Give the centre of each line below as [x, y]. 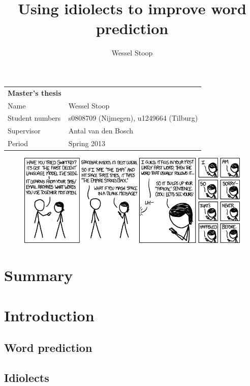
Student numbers [34, 118]
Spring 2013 [87, 143]
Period [18, 143]
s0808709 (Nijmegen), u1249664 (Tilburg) [133, 118]
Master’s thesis [35, 92]
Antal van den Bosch [101, 131]
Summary [39, 275]
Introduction [49, 315]
